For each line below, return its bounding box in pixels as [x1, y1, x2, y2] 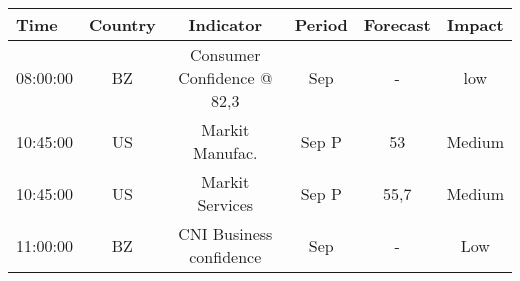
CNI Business [178, 222, 273, 245]
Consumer [190, 43, 261, 66]
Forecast [363, 13, 431, 36]
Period [294, 13, 348, 36]
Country [88, 13, 156, 36]
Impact [446, 13, 504, 36]
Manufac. [193, 141, 258, 164]
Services [197, 193, 254, 216]
